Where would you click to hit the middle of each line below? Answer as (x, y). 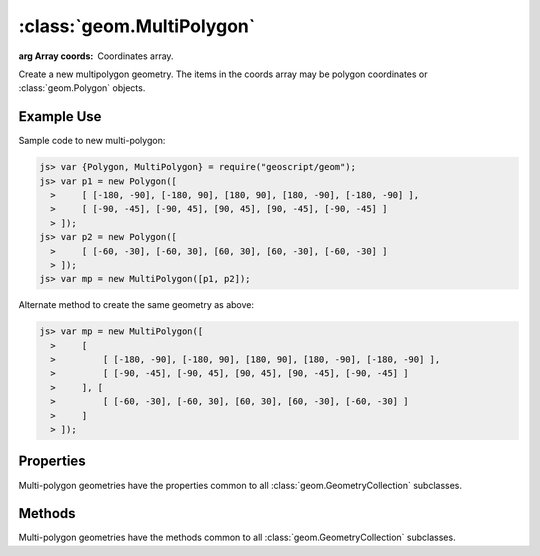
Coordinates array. (135, 56)
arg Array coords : (56, 56)
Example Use (60, 116)
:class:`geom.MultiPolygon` (137, 26)
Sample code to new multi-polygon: (92, 141)
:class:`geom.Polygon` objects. (82, 88)
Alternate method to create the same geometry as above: (136, 305)
